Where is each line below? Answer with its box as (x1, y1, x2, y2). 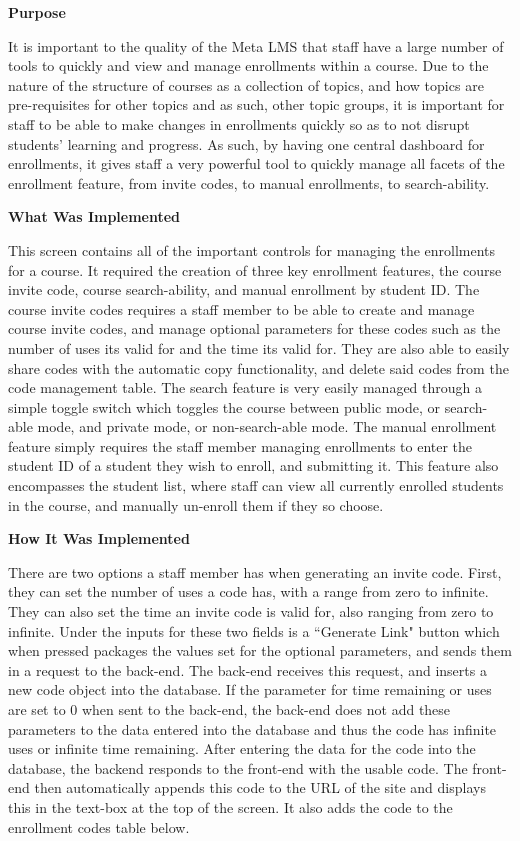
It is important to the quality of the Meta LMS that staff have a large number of (8, 35, 504, 56)
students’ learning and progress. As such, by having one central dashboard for (8, 133, 485, 154)
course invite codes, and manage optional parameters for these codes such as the (8, 318, 501, 339)
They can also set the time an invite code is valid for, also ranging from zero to (8, 601, 494, 622)
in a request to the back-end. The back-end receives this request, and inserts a (8, 659, 487, 680)
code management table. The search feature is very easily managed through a (8, 377, 483, 398)
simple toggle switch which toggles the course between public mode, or (8, 396, 440, 417)
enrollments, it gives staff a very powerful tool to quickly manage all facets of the (8, 153, 505, 174)
